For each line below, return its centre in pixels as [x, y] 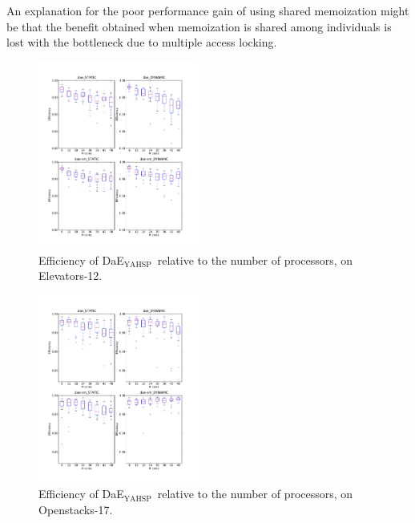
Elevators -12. [71, 276]
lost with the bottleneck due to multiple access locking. [142, 42]
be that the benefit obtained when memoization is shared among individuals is [199, 26]
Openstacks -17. [76, 509]
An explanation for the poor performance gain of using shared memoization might [208, 10]
